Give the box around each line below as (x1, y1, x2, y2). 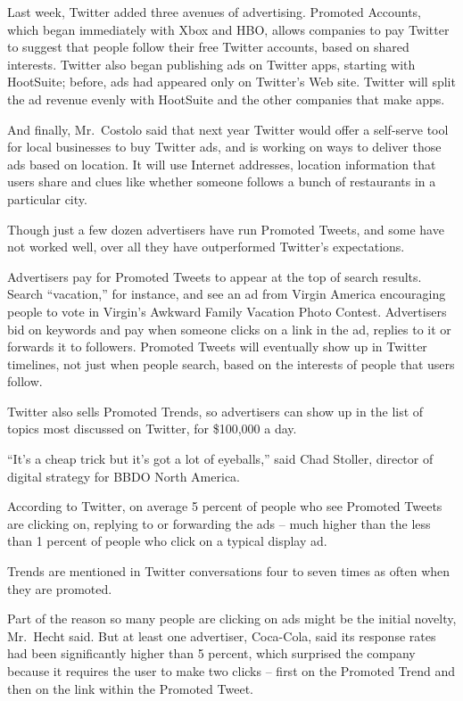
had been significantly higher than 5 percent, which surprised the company (7, 644, 416, 663)
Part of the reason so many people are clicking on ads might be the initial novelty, (7, 609, 457, 628)
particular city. (7, 189, 87, 208)
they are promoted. (7, 579, 112, 598)
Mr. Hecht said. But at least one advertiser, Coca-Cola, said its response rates (7, 626, 436, 645)
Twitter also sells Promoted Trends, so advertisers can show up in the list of (7, 401, 424, 420)
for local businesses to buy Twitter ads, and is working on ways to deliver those (7, 137, 442, 156)
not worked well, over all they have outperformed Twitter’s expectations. (7, 237, 405, 256)
